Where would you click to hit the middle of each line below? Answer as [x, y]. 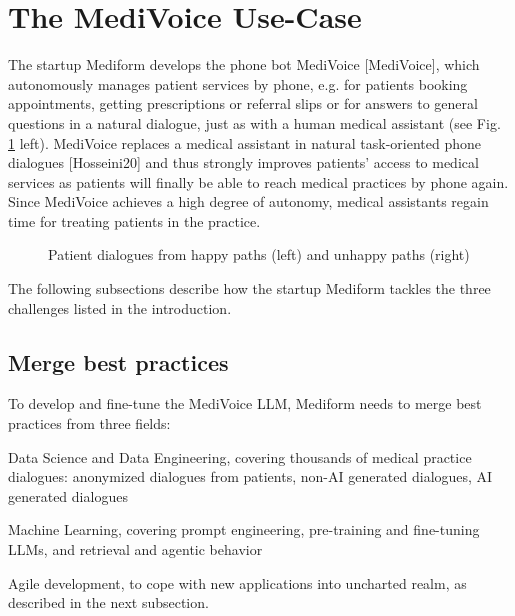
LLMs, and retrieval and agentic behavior [135, 549]
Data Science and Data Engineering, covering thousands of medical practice [240, 456]
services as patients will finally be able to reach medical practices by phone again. [258, 181]
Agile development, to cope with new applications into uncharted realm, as [237, 582]
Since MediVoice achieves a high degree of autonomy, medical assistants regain [248, 201]
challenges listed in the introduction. [120, 307]
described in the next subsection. [108, 602]
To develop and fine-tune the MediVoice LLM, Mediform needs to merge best [245, 403]
